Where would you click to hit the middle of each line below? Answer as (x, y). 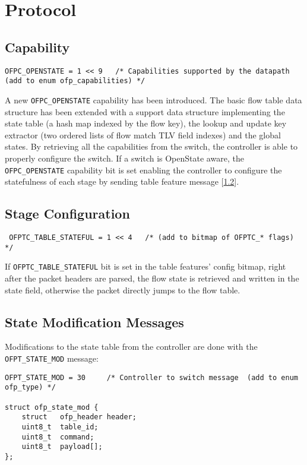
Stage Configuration (67, 213)
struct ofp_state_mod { (52, 407)
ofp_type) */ (30, 387)
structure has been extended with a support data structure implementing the (145, 111)
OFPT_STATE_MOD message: (52, 358)
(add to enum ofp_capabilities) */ (75, 81)
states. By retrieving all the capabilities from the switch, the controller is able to (151, 146)
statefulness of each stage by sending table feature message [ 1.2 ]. (122, 181)
